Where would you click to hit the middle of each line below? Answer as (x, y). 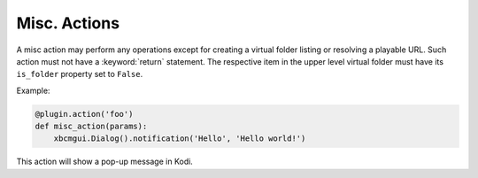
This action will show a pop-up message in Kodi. (105, 162)
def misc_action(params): (91, 127)
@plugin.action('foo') (84, 114)
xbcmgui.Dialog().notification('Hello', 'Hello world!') (180, 139)
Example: (33, 90)
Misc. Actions (68, 23)
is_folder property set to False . (80, 74)
